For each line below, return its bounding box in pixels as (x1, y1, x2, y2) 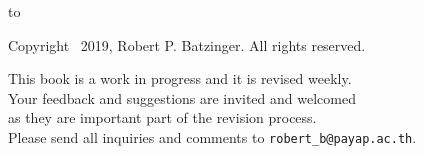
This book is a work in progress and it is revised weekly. (8, 68, 352, 89)
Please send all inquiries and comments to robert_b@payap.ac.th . (8, 126, 417, 147)
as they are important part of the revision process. (8, 107, 317, 128)
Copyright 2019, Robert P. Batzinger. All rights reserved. (8, 34, 366, 55)
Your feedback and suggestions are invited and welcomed (8, 87, 356, 108)
